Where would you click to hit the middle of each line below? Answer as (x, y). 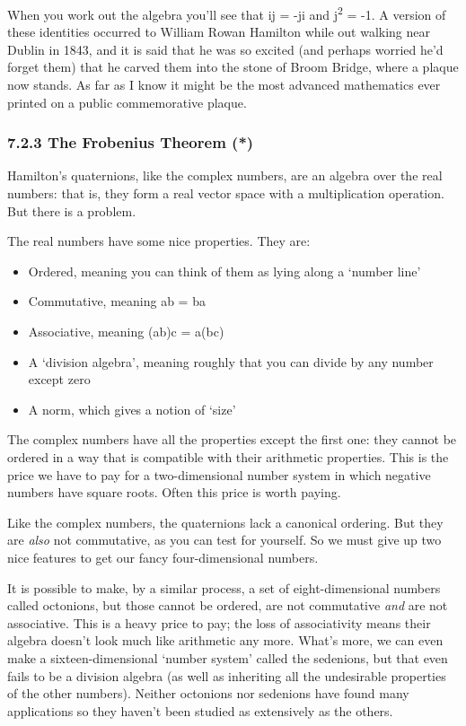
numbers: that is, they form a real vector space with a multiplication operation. (226, 193)
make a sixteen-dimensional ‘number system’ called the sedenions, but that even (228, 657)
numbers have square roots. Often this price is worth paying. (174, 492)
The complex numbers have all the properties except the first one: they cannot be (232, 439)
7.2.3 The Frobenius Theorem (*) (131, 142)
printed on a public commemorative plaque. (127, 102)
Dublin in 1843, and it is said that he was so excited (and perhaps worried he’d (225, 49)
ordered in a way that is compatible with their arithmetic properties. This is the (228, 456)
